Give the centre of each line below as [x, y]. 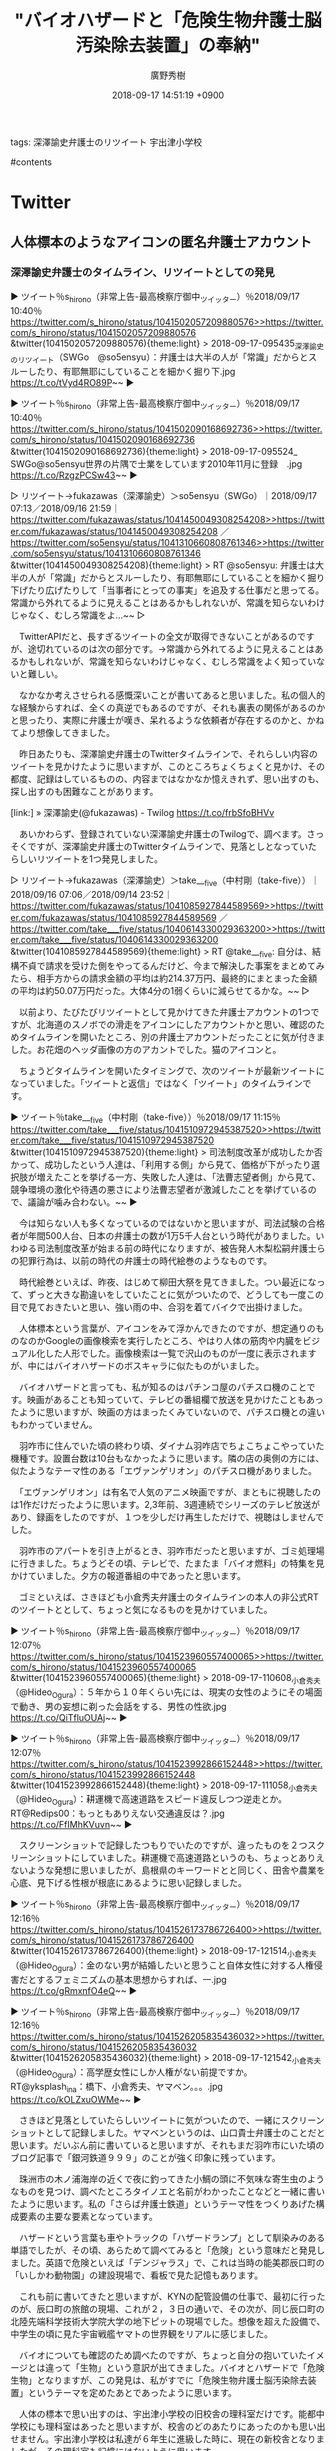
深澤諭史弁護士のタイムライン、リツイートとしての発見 [142, 273]
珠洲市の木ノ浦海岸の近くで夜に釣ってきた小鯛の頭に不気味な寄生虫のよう [171, 2178]
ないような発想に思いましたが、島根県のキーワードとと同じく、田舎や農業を [168, 1870]
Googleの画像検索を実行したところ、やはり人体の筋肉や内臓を [173, 1341]
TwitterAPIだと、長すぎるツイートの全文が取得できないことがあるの [158, 636]
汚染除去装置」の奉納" [168, 45]
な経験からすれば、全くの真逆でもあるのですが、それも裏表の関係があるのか [168, 707]
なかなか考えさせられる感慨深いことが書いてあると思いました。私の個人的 [172, 695]
